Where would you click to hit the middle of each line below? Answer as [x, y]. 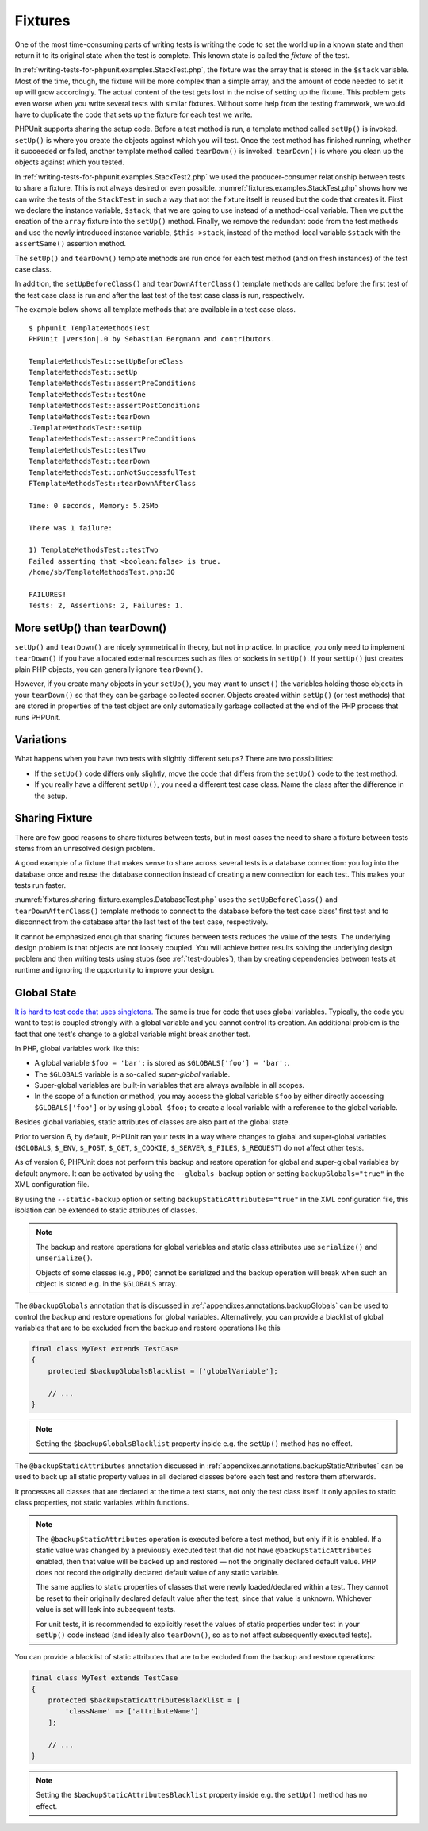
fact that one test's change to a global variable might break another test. [133, 1034]
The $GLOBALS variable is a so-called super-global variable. [132, 1074]
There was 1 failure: [71, 528]
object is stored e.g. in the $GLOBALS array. [107, 1283]
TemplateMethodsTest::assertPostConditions [115, 406]
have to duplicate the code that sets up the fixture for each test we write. [134, 114]
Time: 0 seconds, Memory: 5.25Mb [94, 505]
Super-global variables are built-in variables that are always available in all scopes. [170, 1085]
